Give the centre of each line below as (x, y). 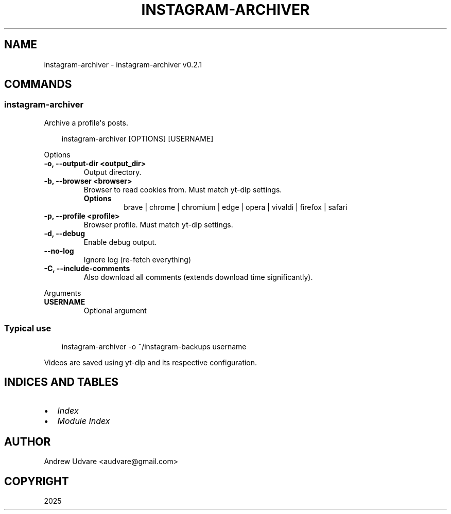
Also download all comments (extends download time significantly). (198, 277)
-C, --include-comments (87, 268)
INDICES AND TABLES (61, 382)
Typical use (28, 329)
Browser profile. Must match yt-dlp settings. (158, 224)
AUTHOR (28, 441)
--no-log (59, 251)
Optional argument (115, 310)
